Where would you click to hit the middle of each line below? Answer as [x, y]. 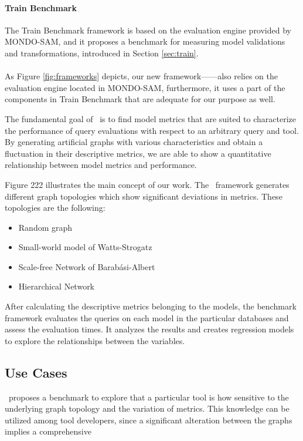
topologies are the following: [55, 208]
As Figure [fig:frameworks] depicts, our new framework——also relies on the [141, 76]
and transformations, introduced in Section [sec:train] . [102, 53]
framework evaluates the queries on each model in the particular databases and [147, 317]
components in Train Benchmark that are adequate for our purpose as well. [140, 99]
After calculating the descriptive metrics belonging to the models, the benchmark [151, 306]
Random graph [45, 227]
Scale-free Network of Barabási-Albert [87, 266]
